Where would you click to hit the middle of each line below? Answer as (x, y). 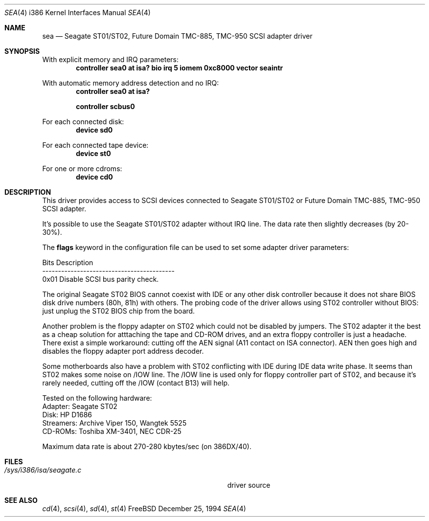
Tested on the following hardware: (97, 398)
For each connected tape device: (95, 145)
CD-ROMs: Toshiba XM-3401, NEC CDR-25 (112, 431)
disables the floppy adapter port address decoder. (123, 351)
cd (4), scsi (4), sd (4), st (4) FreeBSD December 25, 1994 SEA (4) (144, 509)
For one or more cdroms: (82, 169)
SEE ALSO (21, 500)
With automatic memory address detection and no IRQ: (131, 83)
